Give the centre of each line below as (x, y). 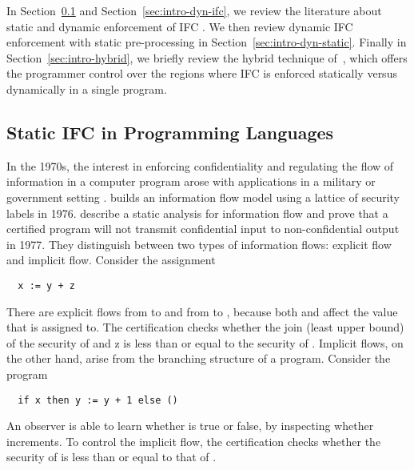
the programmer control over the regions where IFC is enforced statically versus (202, 73)
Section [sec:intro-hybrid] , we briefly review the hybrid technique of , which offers (207, 57)
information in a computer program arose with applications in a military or (191, 181)
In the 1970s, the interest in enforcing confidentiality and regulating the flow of (200, 165)
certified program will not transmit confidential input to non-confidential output (203, 229)
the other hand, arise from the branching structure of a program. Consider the (199, 358)
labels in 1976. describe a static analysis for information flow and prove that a (197, 213)
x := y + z (46, 285)
